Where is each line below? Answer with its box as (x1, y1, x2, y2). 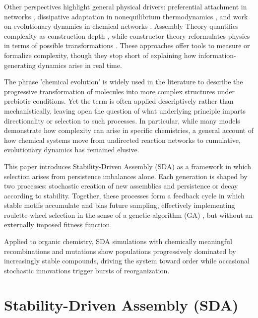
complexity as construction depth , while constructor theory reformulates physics (4, 30, 250, 41)
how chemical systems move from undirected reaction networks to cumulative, (4, 134, 241, 145)
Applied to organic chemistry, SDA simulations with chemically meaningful (4, 236, 232, 247)
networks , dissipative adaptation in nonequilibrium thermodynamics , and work (4, 11, 248, 21)
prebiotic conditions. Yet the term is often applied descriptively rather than (4, 96, 234, 106)
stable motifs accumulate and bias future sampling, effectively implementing (4, 200, 235, 210)
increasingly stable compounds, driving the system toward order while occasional (4, 255, 250, 266)
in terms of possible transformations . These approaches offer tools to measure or (4, 40, 250, 51)
